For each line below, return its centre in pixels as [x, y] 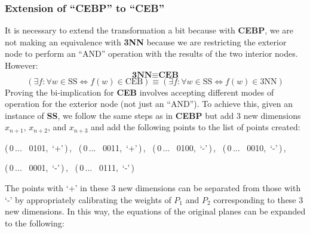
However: [22, 65]
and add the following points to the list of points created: [195, 127]
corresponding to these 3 [258, 199]
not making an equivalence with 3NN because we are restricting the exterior [146, 42]
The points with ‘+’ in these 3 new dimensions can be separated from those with [153, 188]
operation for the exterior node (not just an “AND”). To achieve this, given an [149, 104]
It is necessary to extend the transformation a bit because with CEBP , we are [149, 30]
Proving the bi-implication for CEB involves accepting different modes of [139, 92]
